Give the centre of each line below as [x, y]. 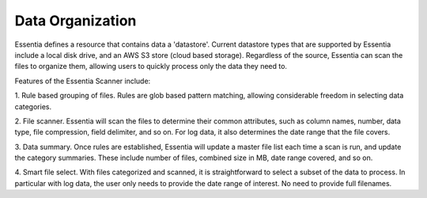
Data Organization [76, 21]
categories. [33, 106]
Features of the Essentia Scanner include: [83, 81]
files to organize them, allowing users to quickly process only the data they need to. [151, 67]
